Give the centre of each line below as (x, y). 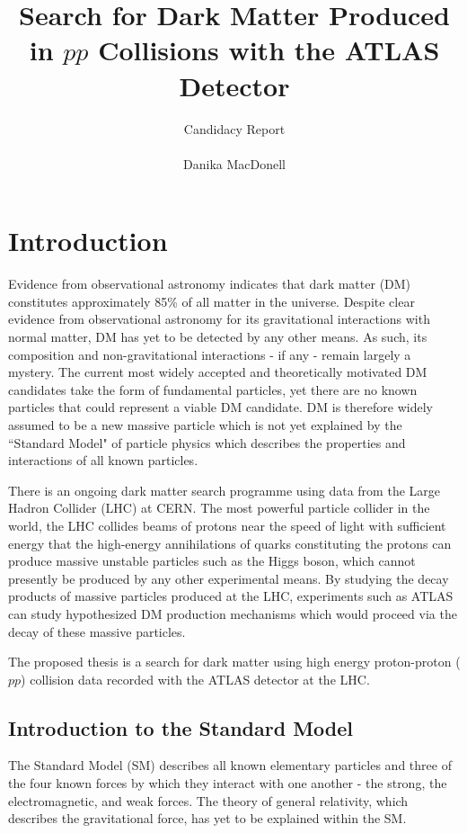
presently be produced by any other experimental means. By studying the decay (229, 578)
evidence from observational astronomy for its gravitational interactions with (219, 319)
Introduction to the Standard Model (181, 727)
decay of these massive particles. (97, 631)
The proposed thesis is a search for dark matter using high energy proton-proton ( (234, 662)
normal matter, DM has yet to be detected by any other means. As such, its (218, 336)
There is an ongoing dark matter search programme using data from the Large (224, 490)
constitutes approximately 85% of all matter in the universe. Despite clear (211, 301)
